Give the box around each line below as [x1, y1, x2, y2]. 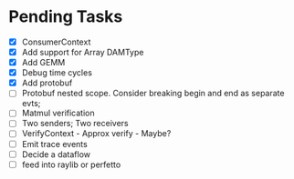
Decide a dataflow [21, 148, 91, 160]
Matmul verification [21, 107, 95, 119]
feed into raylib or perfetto [21, 159, 121, 170]
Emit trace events [21, 138, 88, 149]
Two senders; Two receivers [21, 118, 129, 129]
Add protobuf [21, 77, 73, 88]
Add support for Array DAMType [21, 47, 144, 57]
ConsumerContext [21, 36, 91, 47]
